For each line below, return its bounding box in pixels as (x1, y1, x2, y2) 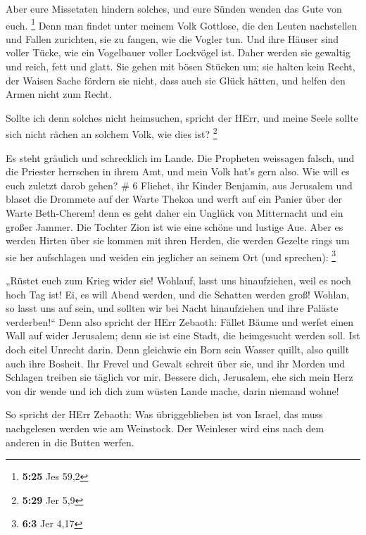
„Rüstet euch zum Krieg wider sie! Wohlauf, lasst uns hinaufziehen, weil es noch (6, 273, 351, 288)
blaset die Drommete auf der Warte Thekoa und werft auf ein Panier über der (6, 191, 342, 206)
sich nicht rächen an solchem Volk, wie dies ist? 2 (6, 125, 217, 141)
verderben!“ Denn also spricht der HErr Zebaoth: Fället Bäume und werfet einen (6, 314, 354, 329)
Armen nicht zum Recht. (6, 87, 112, 101)
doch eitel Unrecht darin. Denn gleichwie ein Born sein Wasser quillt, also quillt (6, 342, 350, 357)
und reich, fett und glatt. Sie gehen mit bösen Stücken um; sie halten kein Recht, (6, 59, 355, 74)
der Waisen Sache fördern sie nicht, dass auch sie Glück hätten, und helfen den (6, 73, 346, 87)
